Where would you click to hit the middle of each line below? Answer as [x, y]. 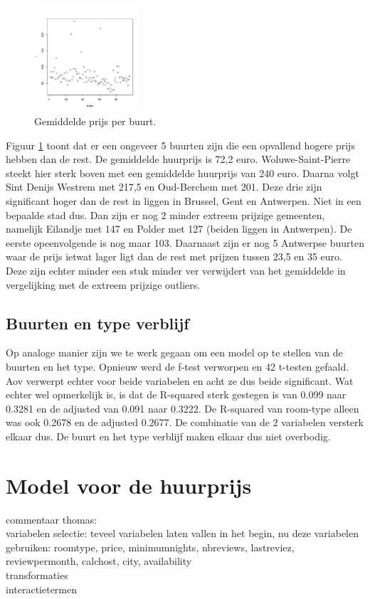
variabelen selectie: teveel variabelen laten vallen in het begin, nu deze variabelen [183, 533]
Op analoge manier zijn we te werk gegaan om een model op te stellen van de [174, 352]
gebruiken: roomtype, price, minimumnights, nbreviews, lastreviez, [150, 547]
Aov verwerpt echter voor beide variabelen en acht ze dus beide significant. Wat [180, 380]
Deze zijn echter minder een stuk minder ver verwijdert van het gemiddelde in [176, 270]
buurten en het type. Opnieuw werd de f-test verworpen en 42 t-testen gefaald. [178, 366]
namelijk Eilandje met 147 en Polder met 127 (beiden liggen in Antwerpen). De [179, 229]
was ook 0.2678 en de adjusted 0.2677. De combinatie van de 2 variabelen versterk [185, 422]
